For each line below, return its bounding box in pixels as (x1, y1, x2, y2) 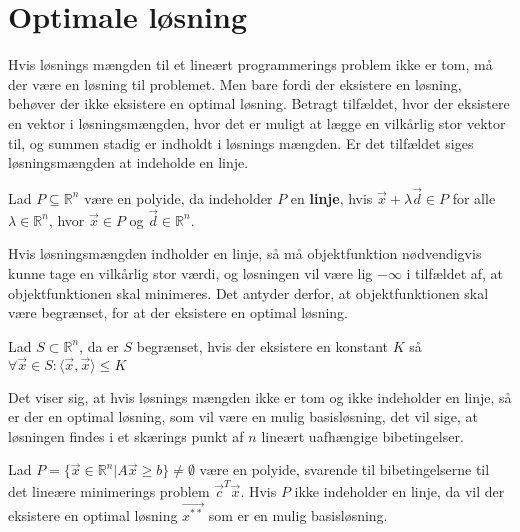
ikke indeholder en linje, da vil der (294, 480, 505, 501)
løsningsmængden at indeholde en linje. (8, 152, 249, 173)
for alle (452, 187, 496, 208)
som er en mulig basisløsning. (208, 505, 388, 526)
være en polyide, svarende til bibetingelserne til (199, 459, 490, 480)
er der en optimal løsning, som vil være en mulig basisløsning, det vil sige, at (8, 406, 478, 427)
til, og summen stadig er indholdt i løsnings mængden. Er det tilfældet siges (8, 132, 474, 153)
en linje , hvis (290, 187, 373, 208)
